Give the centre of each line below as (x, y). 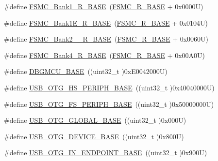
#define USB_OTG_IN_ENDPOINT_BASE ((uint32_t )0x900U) (106, 153)
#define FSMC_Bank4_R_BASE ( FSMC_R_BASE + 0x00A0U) (105, 55)
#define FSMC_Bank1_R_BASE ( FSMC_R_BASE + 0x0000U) (104, 6)
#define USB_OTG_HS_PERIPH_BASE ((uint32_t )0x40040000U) (109, 87)
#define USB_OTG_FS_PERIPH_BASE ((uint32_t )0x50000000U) (109, 104)
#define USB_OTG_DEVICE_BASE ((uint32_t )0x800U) (94, 136)
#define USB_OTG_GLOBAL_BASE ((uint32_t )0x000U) (95, 120)
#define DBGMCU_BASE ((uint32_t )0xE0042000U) (86, 71)
